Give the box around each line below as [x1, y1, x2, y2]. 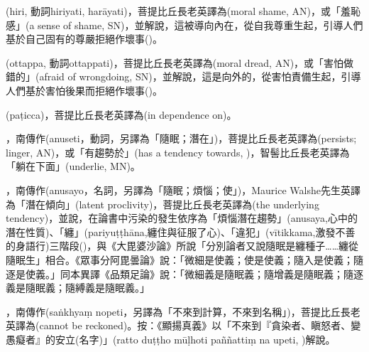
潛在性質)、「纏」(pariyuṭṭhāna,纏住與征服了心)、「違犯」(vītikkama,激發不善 [6, 224, 356, 239]
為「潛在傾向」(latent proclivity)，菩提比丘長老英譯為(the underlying [6, 196, 319, 211]
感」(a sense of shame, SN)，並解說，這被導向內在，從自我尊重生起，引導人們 [6, 17, 363, 32]
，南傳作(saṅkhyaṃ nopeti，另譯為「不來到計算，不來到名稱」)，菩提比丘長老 [6, 304, 360, 319]
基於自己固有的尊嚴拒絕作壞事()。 [6, 31, 163, 46]
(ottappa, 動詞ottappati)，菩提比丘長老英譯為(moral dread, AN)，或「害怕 [6, 55, 344, 70]
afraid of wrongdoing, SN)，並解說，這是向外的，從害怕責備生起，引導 [39, 69, 361, 84]
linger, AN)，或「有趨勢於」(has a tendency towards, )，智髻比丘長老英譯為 [6, 144, 350, 159]
